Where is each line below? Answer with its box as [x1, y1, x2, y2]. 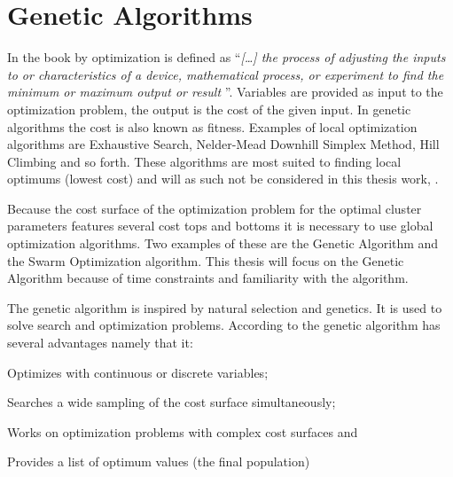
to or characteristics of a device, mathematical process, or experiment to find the [7, 65, 444, 83]
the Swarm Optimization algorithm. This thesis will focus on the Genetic [7, 251, 404, 270]
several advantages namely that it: [7, 333, 193, 352]
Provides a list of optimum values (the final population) [7, 452, 310, 471]
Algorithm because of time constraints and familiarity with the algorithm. [7, 269, 409, 287]
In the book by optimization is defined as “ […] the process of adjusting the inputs [7, 48, 446, 66]
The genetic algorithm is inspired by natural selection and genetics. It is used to [7, 298, 442, 317]
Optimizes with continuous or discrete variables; [7, 363, 269, 381]
